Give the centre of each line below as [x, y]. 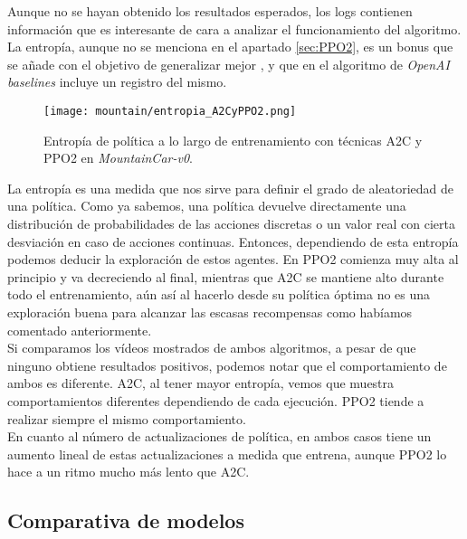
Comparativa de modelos [126, 520]
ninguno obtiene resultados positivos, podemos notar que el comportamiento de [227, 365]
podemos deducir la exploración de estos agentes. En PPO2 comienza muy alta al [233, 259]
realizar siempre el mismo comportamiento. [127, 418]
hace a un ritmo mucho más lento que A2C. [129, 472]
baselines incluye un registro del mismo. [117, 82]
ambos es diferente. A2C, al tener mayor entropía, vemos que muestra [201, 383]
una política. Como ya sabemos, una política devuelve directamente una [207, 206]
